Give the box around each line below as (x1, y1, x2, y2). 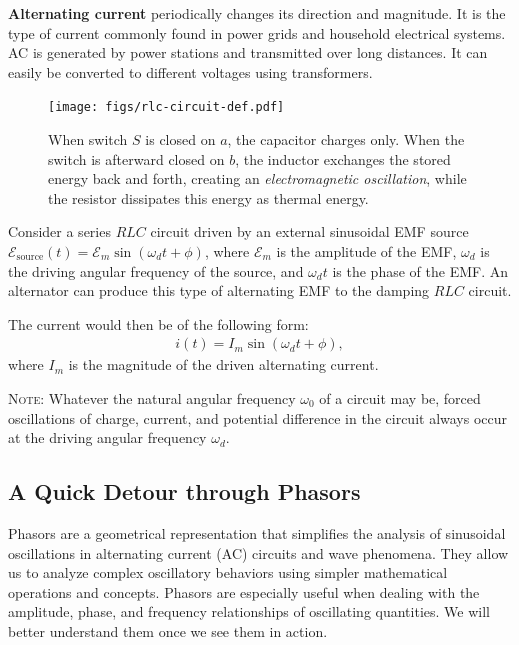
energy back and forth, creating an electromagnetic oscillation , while (48, 168, 467, 189)
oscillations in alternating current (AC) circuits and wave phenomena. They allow (8, 542, 509, 563)
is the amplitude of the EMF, (276, 241, 457, 261)
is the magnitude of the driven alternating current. (68, 354, 379, 375)
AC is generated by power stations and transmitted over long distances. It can (8, 42, 488, 63)
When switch (48, 129, 128, 150)
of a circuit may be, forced (319, 388, 481, 408)
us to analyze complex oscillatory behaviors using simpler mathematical (8, 562, 448, 583)
